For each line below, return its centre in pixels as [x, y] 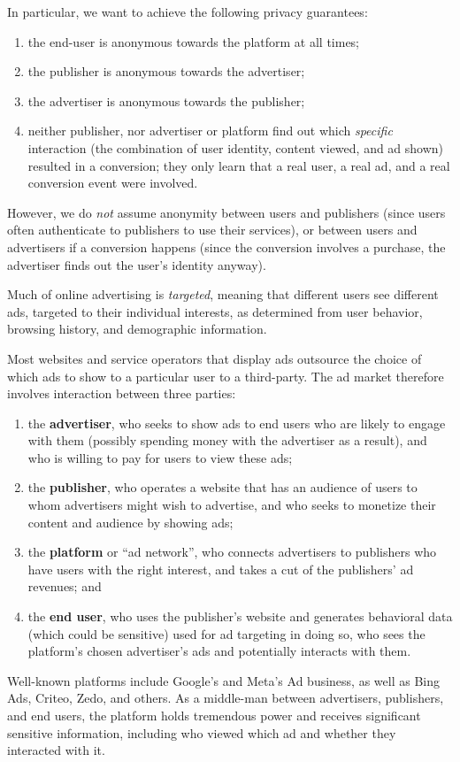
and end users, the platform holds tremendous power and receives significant [214, 715]
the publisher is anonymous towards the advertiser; [166, 71]
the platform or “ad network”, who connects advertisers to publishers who [232, 552]
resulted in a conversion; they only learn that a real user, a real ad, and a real [239, 165]
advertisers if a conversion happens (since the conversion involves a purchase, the [226, 246]
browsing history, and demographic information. [137, 329]
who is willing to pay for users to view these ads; [160, 457]
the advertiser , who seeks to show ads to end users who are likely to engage [237, 423]
